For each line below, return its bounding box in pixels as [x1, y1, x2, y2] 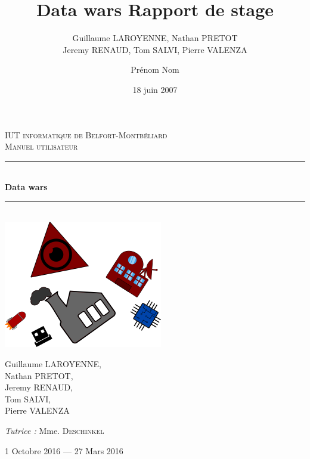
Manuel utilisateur [5, 140, 78, 153]
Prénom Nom [131, 63, 179, 76]
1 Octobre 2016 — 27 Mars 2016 [5, 444, 123, 457]
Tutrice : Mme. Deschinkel [5, 424, 104, 437]
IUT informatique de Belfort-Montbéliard [5, 128, 168, 141]
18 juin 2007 [132, 83, 178, 95]
